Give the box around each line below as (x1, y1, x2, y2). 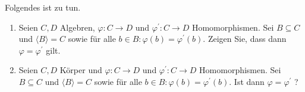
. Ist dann (229, 75, 265, 87)
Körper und (59, 64, 102, 76)
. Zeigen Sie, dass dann (203, 32, 287, 45)
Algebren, (59, 21, 95, 33)
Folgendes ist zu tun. (5, 1, 81, 13)
